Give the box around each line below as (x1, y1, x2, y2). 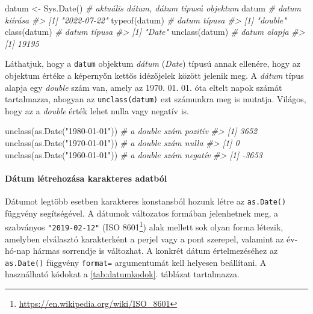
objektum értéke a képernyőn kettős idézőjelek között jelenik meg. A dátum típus (5, 69, 304, 82)
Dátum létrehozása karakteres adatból (5, 171, 167, 184)
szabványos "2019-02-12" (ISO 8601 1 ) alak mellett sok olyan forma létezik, (5, 219, 284, 233)
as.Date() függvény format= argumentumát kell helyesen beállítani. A (5, 256, 267, 268)
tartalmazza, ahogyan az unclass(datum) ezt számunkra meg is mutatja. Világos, (5, 93, 306, 105)
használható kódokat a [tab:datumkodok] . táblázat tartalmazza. (5, 268, 240, 280)
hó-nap (5, 244, 31, 257)
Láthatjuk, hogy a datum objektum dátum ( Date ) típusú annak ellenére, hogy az (5, 57, 301, 70)
